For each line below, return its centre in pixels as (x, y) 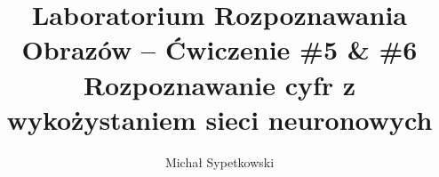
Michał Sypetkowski (219, 161)
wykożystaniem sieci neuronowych (219, 119)
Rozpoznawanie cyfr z (219, 84)
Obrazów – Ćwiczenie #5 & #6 (219, 49)
